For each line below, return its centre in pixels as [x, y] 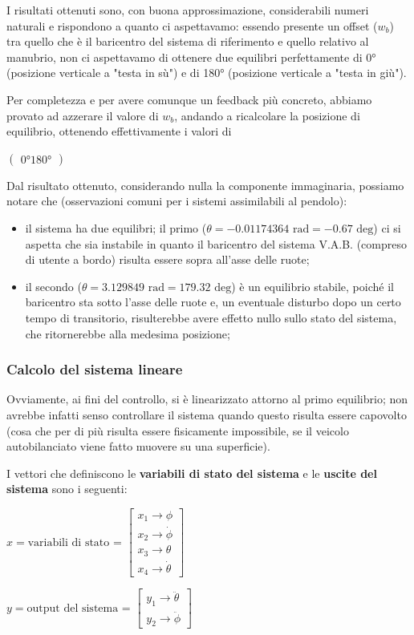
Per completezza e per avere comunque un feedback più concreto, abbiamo [189, 99]
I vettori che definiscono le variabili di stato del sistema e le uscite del [192, 473]
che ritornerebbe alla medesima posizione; [128, 333]
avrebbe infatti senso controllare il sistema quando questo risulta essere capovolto [207, 414]
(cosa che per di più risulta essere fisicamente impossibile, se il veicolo [178, 430]
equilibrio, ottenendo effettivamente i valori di [119, 131]
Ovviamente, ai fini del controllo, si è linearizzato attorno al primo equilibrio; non [207, 399]
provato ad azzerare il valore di [83, 115]
